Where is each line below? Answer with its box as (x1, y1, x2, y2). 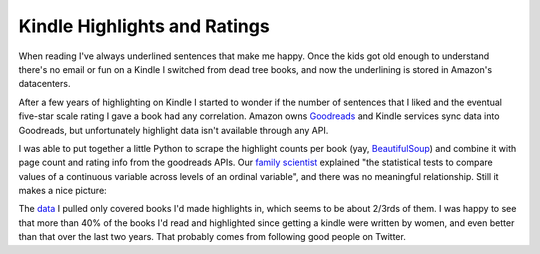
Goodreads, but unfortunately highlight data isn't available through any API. (18, 124, 329, 136)
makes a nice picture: (18, 185, 107, 197)
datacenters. (18, 78, 71, 90)
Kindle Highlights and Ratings (18, 15, 270, 37)
